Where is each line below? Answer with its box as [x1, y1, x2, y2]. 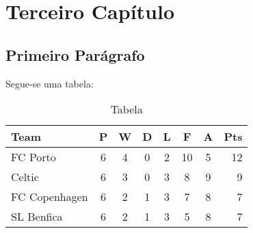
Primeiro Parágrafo [5, 44, 145, 65]
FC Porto [11, 149, 56, 165]
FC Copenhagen [11, 189, 88, 205]
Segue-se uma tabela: [5, 76, 94, 90]
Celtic [11, 169, 39, 185]
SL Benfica [11, 208, 63, 225]
